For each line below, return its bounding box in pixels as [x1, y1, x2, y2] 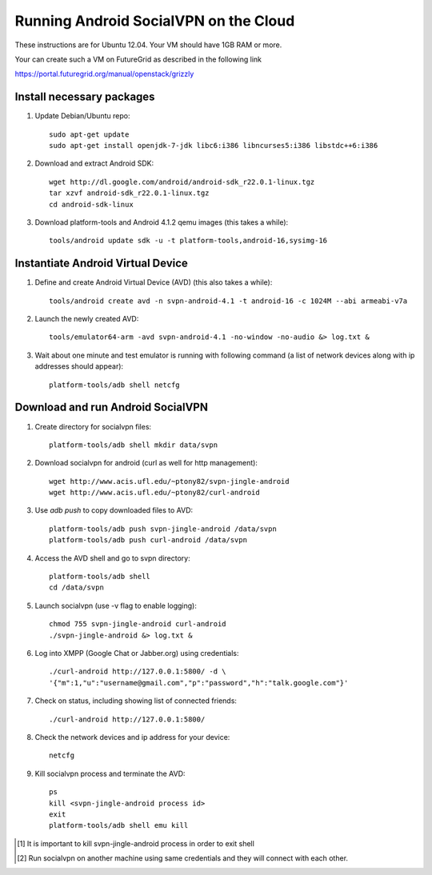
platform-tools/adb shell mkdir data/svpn [49, 440, 218, 449]
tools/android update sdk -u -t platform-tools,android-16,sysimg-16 [49, 236, 328, 246]
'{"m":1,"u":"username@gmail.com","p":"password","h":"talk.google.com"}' [49, 678, 349, 687]
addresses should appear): [34, 362, 124, 371]
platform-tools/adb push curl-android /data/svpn [49, 536, 248, 545]
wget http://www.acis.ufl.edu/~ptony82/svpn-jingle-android [49, 477, 290, 485]
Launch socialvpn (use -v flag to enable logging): [34, 601, 198, 610]
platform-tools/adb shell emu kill [49, 821, 189, 830]
